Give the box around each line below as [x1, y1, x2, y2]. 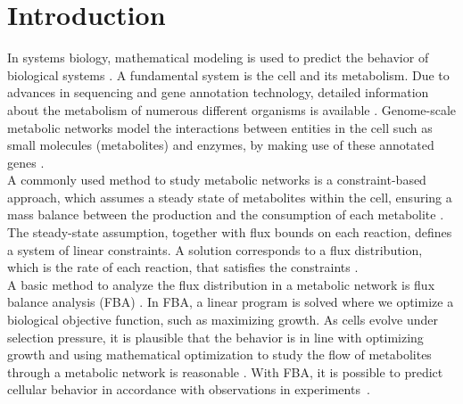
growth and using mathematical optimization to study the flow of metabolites [7, 345, 432, 364]
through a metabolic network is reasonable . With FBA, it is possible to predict [7, 362, 443, 381]
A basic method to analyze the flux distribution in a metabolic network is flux [7, 275, 435, 293]
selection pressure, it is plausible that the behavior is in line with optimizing [7, 327, 424, 346]
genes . [7, 153, 45, 171]
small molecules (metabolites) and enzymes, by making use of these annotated [7, 136, 434, 154]
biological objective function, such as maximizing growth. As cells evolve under [7, 310, 438, 329]
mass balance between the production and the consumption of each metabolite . [7, 205, 444, 224]
